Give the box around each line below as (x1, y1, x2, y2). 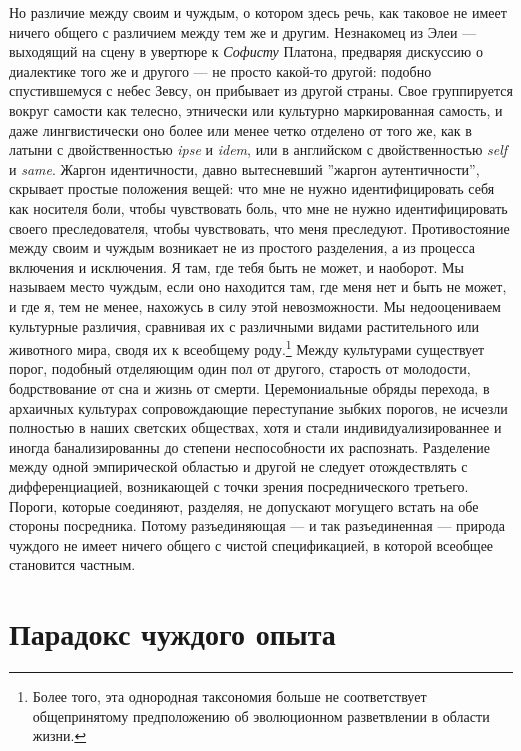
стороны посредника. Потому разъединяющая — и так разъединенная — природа (9, 515, 506, 536)
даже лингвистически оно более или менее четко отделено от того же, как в (9, 119, 472, 140)
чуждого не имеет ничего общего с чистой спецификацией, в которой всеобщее (9, 534, 494, 555)
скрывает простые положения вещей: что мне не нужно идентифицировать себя (9, 178, 495, 199)
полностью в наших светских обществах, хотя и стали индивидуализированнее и (9, 417, 502, 438)
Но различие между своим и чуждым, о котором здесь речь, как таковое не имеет (9, 2, 507, 22)
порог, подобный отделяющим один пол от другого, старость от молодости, (9, 358, 471, 379)
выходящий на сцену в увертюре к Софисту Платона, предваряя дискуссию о (9, 41, 483, 62)
